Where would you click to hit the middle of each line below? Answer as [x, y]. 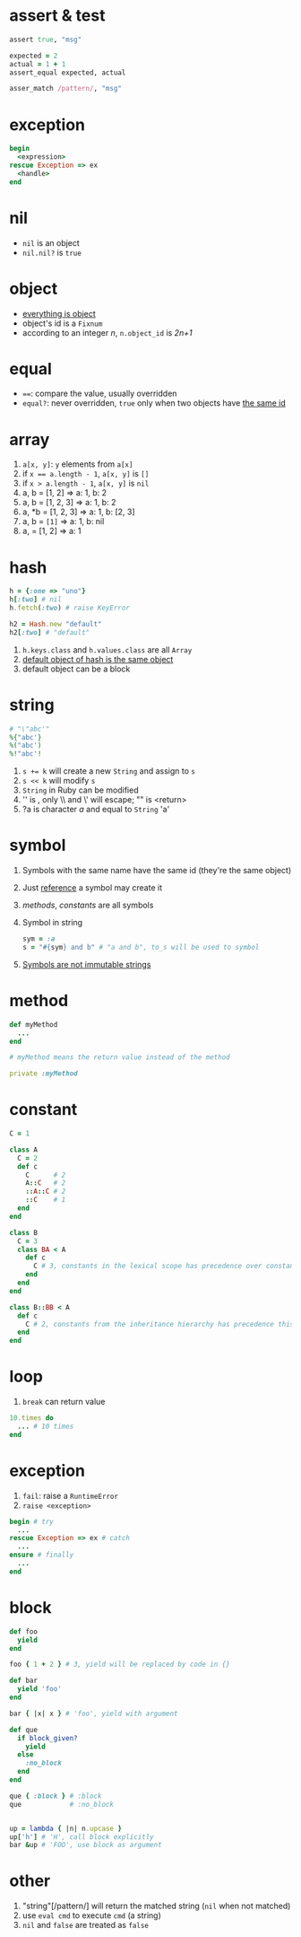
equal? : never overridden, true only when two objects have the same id [154, 403]
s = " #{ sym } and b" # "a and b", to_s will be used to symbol [141, 947]
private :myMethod [43, 1074]
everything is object [59, 313]
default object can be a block [76, 669]
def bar [24, 1681]
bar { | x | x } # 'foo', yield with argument [94, 1713]
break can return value [64, 1402]
